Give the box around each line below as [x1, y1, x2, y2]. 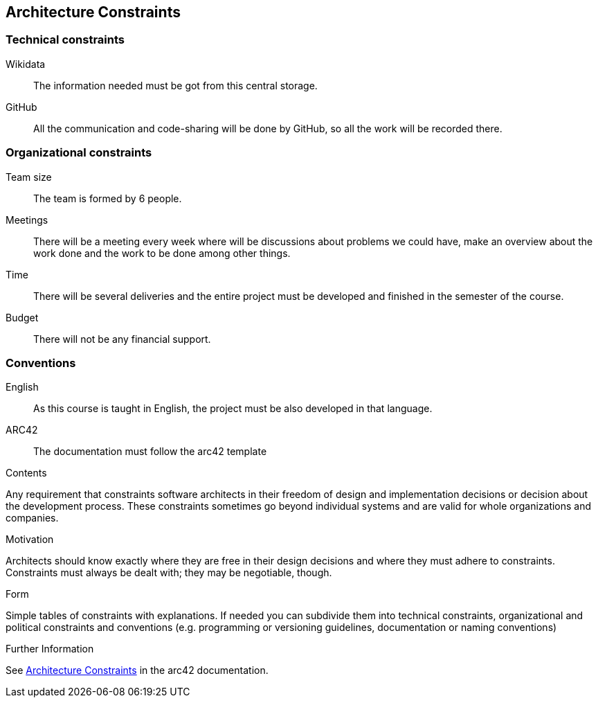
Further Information [6, 643, 94, 655]
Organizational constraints [6, 145, 152, 160]
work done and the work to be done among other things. [33, 247, 291, 259]
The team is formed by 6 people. [33, 192, 182, 204]
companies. [6, 512, 59, 524]
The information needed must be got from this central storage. [33, 79, 318, 91]
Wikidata [6, 57, 46, 70]
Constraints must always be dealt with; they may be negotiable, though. [6, 567, 332, 579]
